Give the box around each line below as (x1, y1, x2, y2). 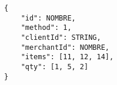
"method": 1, (21, 23, 72, 32)
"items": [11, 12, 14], (21, 53, 114, 62)
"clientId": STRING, (21, 33, 101, 42)
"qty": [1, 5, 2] (21, 62, 89, 71)
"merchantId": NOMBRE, (21, 43, 109, 52)
